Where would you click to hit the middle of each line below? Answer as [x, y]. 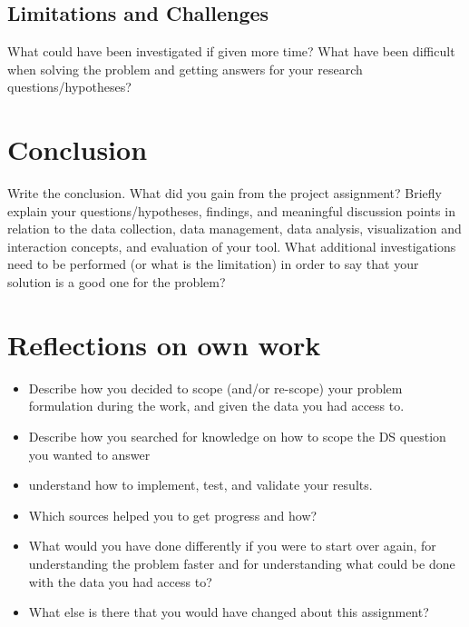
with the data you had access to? [120, 581]
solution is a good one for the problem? [117, 282]
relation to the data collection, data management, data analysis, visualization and [234, 229]
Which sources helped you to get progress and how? [173, 515]
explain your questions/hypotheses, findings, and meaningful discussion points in [231, 210]
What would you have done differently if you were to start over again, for [232, 546]
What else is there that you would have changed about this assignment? [229, 612]
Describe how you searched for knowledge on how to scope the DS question [237, 436]
